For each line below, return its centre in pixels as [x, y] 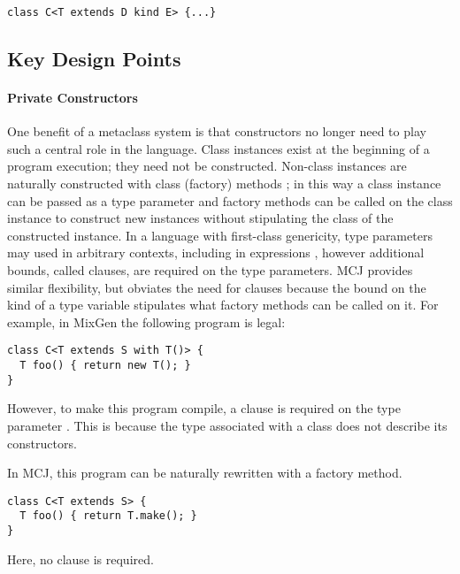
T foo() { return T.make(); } [108, 516]
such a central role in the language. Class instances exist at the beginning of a [218, 148]
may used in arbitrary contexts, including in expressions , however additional [216, 253]
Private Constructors [73, 98]
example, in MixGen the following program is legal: [146, 321]
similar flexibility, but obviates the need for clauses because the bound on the [217, 287]
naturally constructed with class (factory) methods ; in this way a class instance [224, 184]
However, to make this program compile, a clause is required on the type [204, 408]
